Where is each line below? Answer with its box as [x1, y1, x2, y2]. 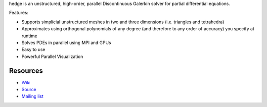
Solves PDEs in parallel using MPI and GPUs [21, 40, 111, 46]
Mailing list [21, 93, 44, 99]
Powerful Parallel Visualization [21, 53, 84, 59]
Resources [9, 66, 43, 75]
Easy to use [21, 47, 45, 53]
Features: [9, 10, 29, 16]
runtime [21, 33, 38, 39]
